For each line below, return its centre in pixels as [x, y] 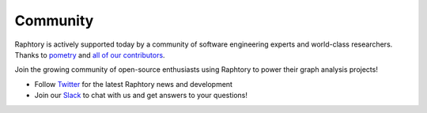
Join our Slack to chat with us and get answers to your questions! [141, 96]
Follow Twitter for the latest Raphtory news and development [134, 84]
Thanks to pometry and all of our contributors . [90, 55]
